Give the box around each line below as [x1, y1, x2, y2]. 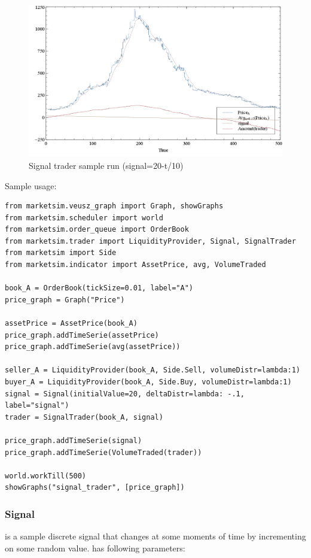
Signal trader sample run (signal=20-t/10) [29, 159, 184, 171]
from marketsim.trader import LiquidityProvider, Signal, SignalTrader [5, 236, 296, 245]
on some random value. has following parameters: [5, 541, 185, 554]
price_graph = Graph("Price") [5, 295, 125, 304]
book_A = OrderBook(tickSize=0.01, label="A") [5, 284, 193, 293]
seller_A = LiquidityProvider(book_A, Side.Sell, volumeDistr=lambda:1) [5, 366, 300, 375]
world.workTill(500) [5, 471, 87, 480]
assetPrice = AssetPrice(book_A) [5, 319, 138, 328]
